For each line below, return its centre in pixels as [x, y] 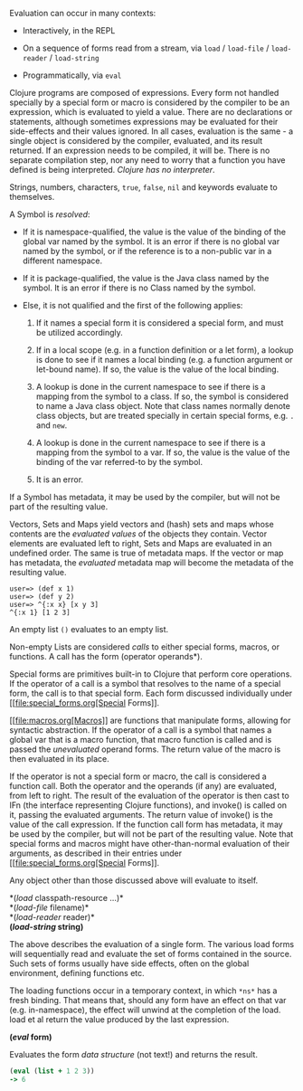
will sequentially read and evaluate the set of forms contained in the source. [151, 954]
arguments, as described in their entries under [96, 853]
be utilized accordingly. [80, 332]
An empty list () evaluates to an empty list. [89, 629]
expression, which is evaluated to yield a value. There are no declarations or [151, 112]
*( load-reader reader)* [52, 917]
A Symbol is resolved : [50, 214]
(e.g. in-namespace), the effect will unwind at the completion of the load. [145, 1010]
